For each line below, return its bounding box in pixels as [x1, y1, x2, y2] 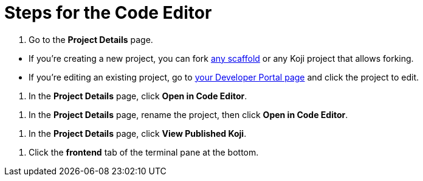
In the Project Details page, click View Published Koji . [29, 128, 247, 139]
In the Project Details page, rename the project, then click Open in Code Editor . [29, 109, 348, 120]
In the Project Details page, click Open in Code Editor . [29, 90, 247, 101]
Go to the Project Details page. [29, 34, 153, 45]
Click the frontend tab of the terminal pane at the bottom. [29, 146, 259, 157]
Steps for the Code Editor [4, 2, 212, 23]
